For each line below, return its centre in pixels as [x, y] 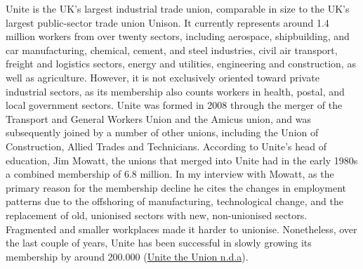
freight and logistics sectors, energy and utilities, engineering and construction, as [181, 64]
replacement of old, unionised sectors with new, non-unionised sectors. [157, 215]
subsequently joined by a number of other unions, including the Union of [162, 132]
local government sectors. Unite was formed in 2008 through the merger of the [174, 105]
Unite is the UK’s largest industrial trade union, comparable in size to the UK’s [178, 8]
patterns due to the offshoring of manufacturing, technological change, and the [174, 201]
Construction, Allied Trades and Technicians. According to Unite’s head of [166, 146]
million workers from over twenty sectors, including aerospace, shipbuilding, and [178, 36]
